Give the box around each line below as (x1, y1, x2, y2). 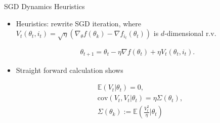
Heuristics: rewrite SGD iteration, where (16, 18, 141, 28)
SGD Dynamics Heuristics (4, 1, 85, 11)
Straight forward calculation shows (16, 65, 123, 75)
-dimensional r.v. (164, 28, 216, 38)
